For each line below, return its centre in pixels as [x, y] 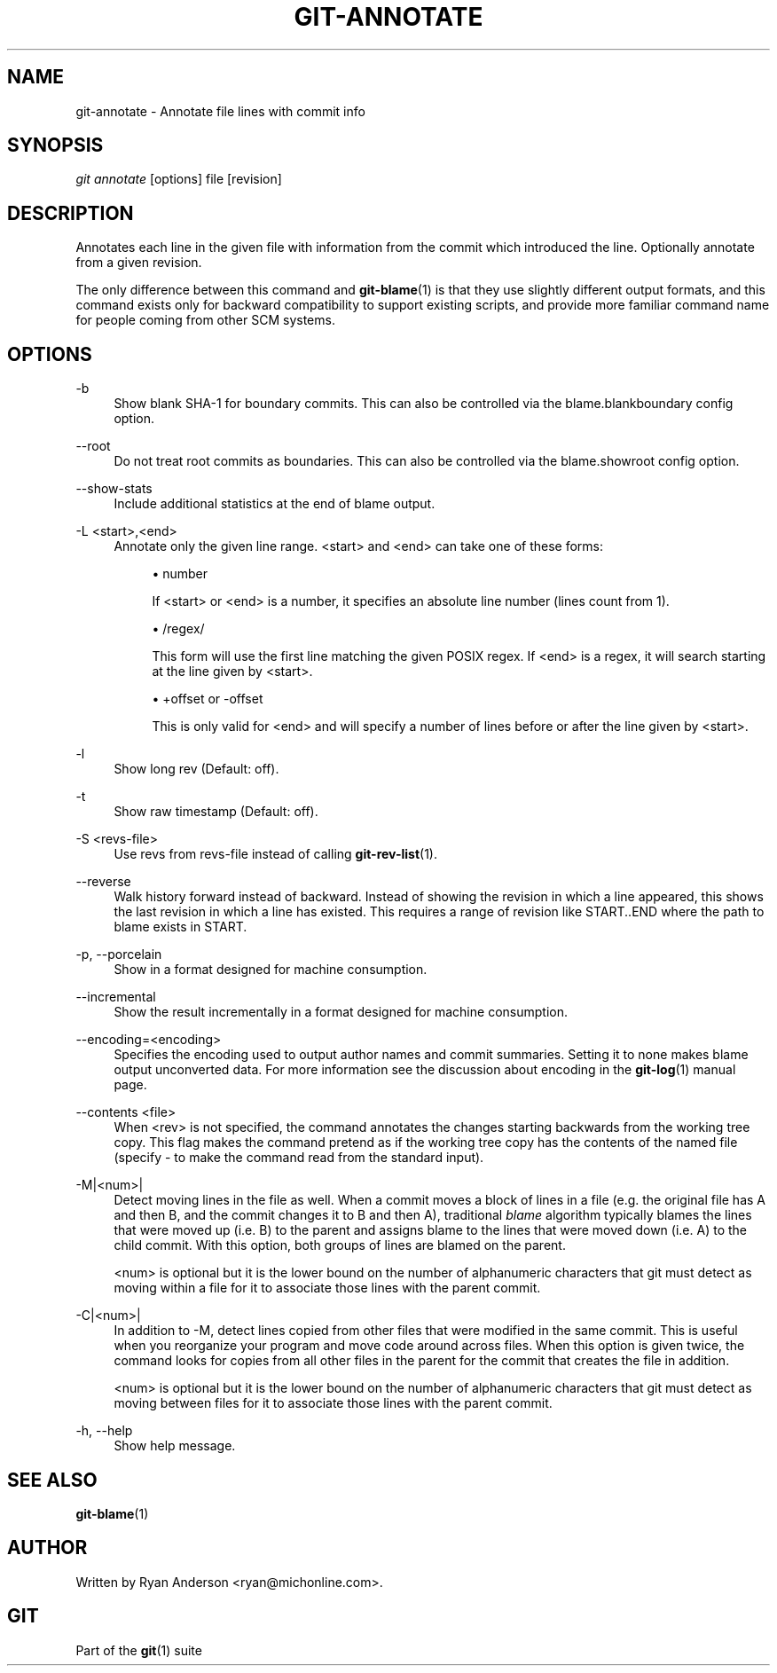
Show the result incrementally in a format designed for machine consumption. [341, 1012]
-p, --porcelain [119, 954]
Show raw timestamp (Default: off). [216, 812]
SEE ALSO [52, 1480]
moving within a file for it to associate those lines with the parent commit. [327, 1288]
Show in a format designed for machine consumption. [271, 970]
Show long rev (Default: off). [196, 769]
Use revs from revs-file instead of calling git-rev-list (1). [276, 854]
